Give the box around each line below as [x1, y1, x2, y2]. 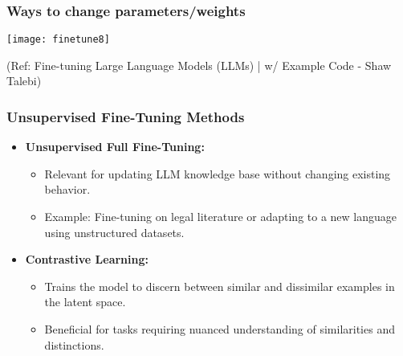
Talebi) [6, 72, 42, 89]
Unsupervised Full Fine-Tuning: [25, 138, 205, 155]
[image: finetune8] [6, 34, 110, 46]
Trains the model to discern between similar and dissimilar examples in [44, 277, 395, 294]
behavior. [44, 181, 91, 198]
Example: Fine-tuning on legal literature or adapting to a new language [44, 208, 397, 225]
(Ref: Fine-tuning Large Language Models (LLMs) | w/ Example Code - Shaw [6, 56, 392, 73]
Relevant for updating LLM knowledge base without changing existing [44, 165, 391, 182]
